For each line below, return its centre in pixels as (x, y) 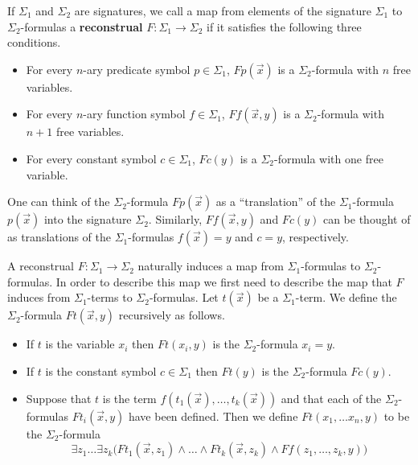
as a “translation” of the (276, 202)
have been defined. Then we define (213, 416)
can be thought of (367, 219)
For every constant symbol (91, 158)
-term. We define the (346, 297)
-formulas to (331, 266)
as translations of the (59, 237)
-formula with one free (329, 158)
